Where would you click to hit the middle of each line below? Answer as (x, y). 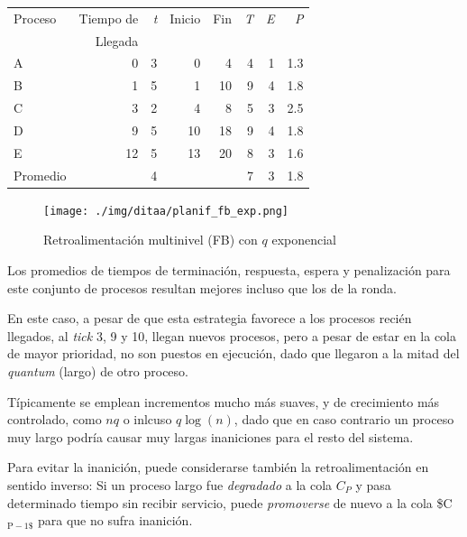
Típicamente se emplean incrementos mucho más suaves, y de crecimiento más (224, 401)
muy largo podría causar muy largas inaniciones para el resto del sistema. (211, 436)
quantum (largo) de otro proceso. (98, 370)
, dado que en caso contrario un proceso (344, 419)
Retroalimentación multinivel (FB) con (151, 240)
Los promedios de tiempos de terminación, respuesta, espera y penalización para (229, 270)
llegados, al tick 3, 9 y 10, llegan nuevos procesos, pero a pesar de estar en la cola (232, 335)
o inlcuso (147, 419)
